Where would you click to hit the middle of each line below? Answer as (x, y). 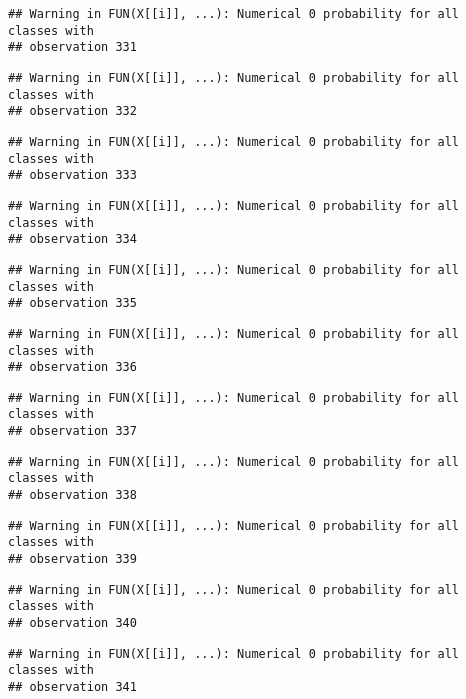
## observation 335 (72, 303)
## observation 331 (72, 47)
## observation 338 (72, 495)
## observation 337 (72, 431)
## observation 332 (72, 111)
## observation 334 (72, 239)
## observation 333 (72, 175)
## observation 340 (72, 623)
